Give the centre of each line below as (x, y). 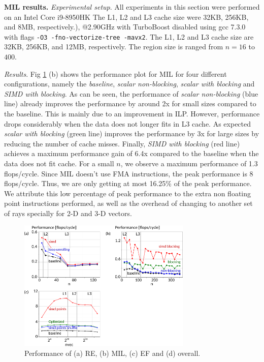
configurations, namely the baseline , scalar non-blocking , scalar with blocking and (129, 84)
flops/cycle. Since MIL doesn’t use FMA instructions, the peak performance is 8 (129, 173)
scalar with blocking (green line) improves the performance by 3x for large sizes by (132, 133)
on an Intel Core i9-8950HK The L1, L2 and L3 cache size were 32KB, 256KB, (126, 17)
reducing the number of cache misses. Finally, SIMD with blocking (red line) (122, 143)
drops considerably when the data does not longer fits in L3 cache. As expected (128, 123)
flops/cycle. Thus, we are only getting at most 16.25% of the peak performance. (128, 183)
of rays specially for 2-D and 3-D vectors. (68, 213)
